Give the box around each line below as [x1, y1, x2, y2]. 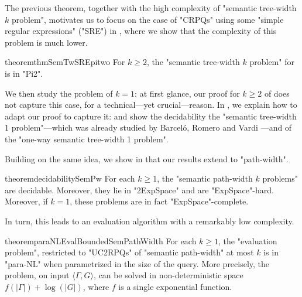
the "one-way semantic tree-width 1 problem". [5, 132, 169, 145]
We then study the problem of [5, 87, 113, 99]
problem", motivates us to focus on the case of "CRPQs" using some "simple [11, 13, 284, 25]
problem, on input [5, 269, 70, 281]
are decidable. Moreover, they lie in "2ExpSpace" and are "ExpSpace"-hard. [5, 183, 274, 196]
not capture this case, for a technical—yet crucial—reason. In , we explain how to [5, 98, 297, 111]
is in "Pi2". [5, 67, 43, 79]
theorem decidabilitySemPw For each [5, 172, 135, 185]
